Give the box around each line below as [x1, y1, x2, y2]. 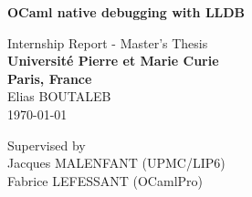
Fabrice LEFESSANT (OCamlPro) [7, 171, 204, 190]
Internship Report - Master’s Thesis [7, 33, 208, 52]
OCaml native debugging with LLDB [7, 3, 246, 21]
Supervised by [7, 135, 86, 154]
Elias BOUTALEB [7, 87, 111, 106]
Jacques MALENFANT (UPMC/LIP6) [7, 153, 226, 172]
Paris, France [7, 68, 92, 88]
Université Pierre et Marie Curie [7, 51, 219, 70]
